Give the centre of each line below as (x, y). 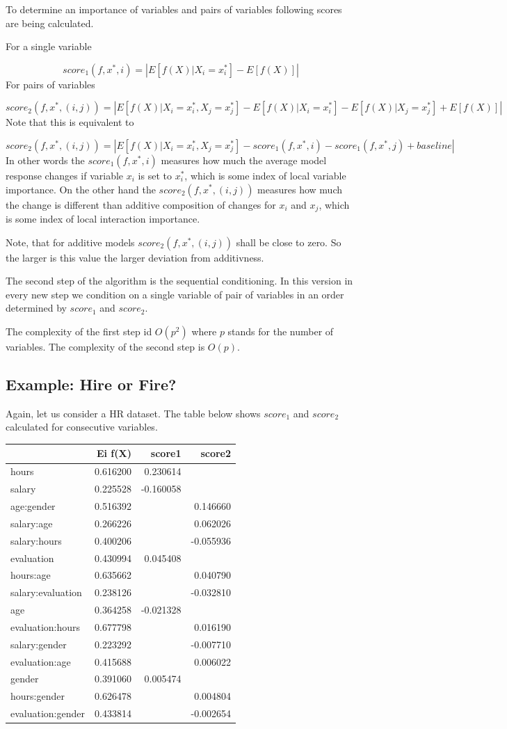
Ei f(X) (114, 453)
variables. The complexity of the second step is (105, 346)
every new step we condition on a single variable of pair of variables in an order (175, 294)
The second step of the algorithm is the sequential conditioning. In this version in (179, 281)
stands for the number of (281, 331)
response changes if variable (65, 175)
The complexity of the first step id (79, 331)
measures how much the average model (244, 160)
